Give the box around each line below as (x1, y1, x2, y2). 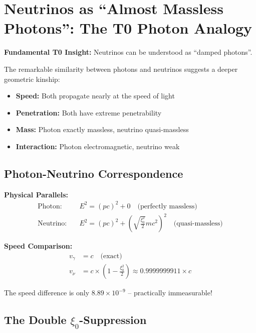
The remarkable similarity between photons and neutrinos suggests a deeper (4, 63, 238, 74)
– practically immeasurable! (128, 287, 212, 298)
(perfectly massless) (137, 202, 197, 210)
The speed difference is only (4, 287, 90, 298)
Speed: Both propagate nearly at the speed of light (16, 90, 175, 101)
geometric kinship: (4, 73, 60, 84)
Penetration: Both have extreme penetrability (16, 107, 162, 118)
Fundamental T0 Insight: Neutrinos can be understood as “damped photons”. (4, 47, 252, 57)
